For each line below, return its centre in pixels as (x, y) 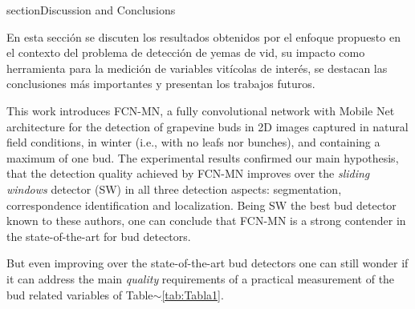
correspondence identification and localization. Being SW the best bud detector (201, 205)
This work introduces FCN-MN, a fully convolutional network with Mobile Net (201, 110)
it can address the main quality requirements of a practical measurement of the (201, 278)
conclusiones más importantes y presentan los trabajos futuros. (161, 84)
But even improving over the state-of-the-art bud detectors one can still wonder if (207, 263)
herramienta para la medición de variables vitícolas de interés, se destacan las (197, 68)
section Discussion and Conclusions (91, 10)
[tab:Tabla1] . (193, 294)
